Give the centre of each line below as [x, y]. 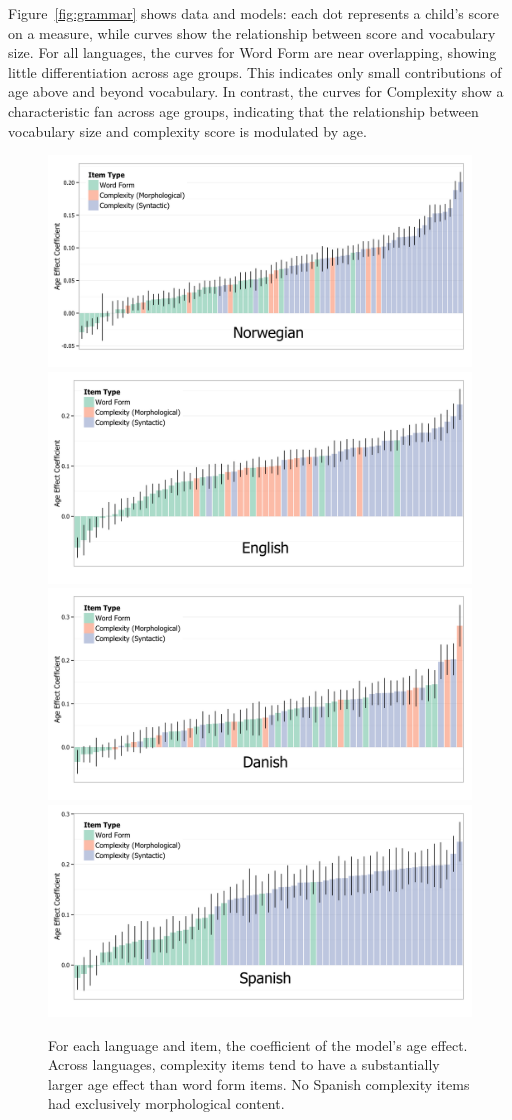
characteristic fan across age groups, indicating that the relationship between [243, 110]
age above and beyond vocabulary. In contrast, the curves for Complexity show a [256, 91]
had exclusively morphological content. [166, 1103]
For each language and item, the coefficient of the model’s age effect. [258, 1044]
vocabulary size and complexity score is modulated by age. [187, 130]
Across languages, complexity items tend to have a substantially [244, 1064]
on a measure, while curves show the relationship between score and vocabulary [252, 32]
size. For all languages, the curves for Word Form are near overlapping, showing [252, 52]
